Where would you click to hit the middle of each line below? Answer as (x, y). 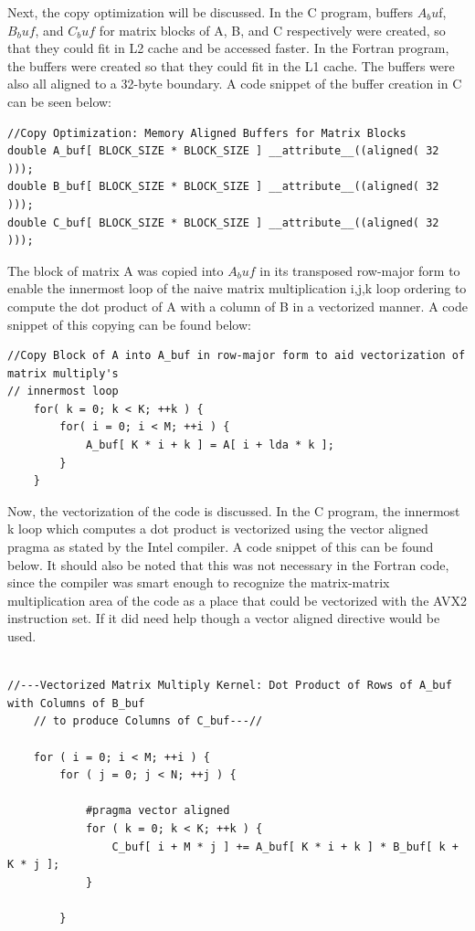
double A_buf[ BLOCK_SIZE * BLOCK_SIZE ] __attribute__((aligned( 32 (223, 151)
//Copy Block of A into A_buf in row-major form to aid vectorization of (237, 356)
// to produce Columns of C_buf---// (148, 721)
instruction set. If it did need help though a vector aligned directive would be (224, 618)
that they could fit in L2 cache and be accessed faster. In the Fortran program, (228, 48)
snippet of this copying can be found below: (129, 324)
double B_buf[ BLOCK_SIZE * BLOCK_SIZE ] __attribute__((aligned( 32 (223, 187)
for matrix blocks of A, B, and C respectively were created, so (272, 30)
